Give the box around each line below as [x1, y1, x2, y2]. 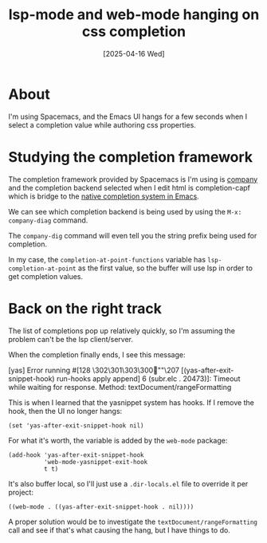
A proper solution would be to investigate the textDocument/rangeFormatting [8, 517, 257, 526]
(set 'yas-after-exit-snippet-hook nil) [8, 421, 145, 430]
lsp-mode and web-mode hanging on [8, 6, 260, 24]
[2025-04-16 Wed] [103, 49, 165, 58]
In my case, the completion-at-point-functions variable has [8, 254, 206, 264]
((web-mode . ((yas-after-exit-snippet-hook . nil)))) [8, 502, 194, 511]
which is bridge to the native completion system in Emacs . [8, 191, 199, 201]
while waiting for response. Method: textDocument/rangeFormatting [8, 382, 232, 392]
